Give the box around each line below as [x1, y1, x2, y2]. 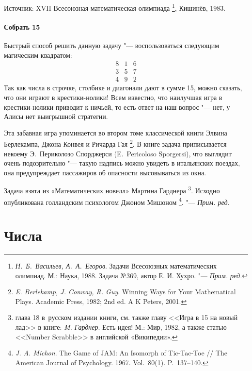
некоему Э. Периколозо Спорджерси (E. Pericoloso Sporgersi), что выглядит [4, 148, 232, 158]
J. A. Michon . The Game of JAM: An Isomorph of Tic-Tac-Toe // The [15, 348, 228, 358]
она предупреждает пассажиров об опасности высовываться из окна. [4, 167, 206, 177]
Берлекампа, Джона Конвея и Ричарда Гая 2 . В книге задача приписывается [4, 137, 227, 149]
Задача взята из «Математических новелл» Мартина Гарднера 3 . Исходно [4, 184, 220, 195]
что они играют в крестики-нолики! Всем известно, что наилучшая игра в [4, 92, 222, 102]
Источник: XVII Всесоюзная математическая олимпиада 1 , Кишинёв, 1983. [4, 1, 226, 13]
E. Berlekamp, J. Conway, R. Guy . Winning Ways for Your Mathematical [15, 287, 236, 297]
